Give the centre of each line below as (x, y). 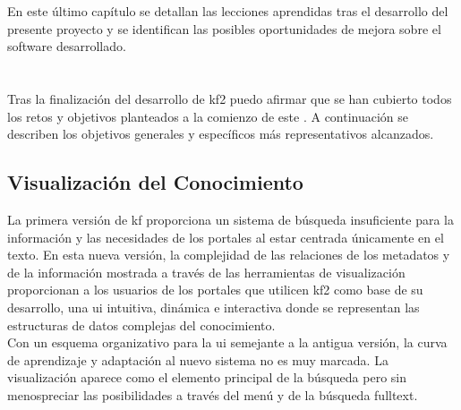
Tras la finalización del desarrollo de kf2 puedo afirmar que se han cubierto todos (230, 98)
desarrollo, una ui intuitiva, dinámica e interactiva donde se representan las (213, 307)
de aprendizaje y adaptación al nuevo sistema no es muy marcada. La (198, 359)
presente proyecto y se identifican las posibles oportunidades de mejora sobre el (224, 28)
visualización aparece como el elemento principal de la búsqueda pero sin (207, 377)
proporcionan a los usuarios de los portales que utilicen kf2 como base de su (215, 290)
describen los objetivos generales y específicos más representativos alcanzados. (221, 134)
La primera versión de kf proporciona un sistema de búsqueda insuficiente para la (231, 219)
